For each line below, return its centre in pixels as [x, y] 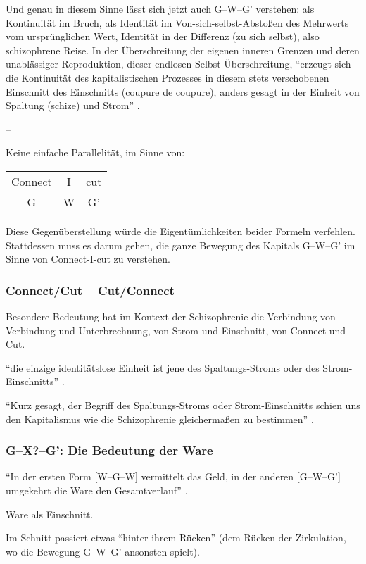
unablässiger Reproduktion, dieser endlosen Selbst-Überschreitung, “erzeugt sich [178, 64]
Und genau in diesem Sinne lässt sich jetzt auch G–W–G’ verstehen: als [160, 8]
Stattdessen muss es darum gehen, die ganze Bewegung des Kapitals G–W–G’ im [181, 245]
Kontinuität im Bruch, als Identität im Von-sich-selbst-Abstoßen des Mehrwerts [177, 22]
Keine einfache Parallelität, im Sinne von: [95, 152]
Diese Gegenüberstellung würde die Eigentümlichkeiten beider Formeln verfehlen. [181, 231]
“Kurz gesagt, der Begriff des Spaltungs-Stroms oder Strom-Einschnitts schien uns [183, 405]
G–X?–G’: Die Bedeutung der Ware [109, 450]
